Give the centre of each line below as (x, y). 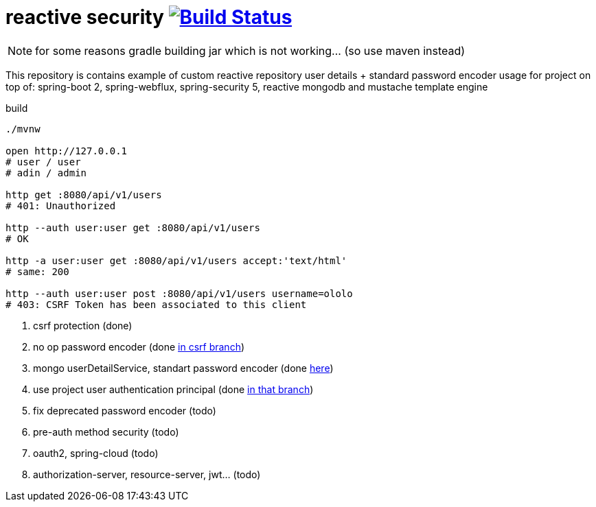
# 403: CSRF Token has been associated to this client (156, 304)
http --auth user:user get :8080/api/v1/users (133, 227)
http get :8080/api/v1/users (84, 194)
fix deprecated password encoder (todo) (125, 410)
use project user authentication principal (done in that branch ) (173, 389)
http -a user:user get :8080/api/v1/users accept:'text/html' (176, 260)
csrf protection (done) (83, 325)
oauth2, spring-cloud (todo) (96, 453)
